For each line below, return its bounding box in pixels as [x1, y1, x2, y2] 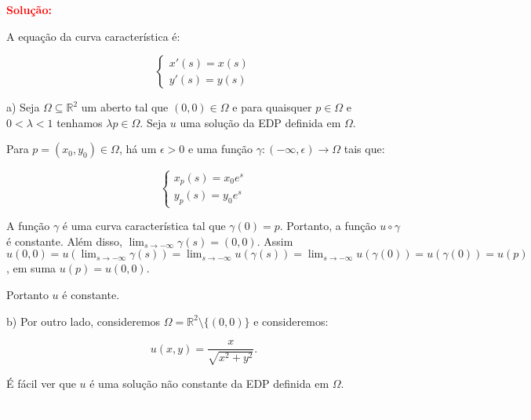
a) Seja [6, 99, 40, 115]
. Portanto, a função [279, 217, 376, 234]
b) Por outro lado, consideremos [6, 312, 161, 329]
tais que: [344, 141, 385, 157]
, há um [118, 141, 157, 157]
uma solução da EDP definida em [180, 114, 341, 130]
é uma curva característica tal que [62, 217, 226, 234]
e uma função [187, 141, 253, 157]
